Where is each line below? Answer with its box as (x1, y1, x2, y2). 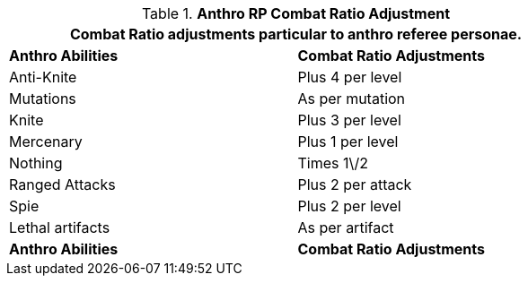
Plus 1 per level (297, 133, 399, 150)
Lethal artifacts (9, 219, 110, 236)
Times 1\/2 (297, 154, 369, 172)
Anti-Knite (9, 68, 77, 86)
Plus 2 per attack (297, 176, 412, 193)
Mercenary (9, 133, 83, 150)
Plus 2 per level (297, 197, 401, 215)
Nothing (9, 154, 63, 172)
